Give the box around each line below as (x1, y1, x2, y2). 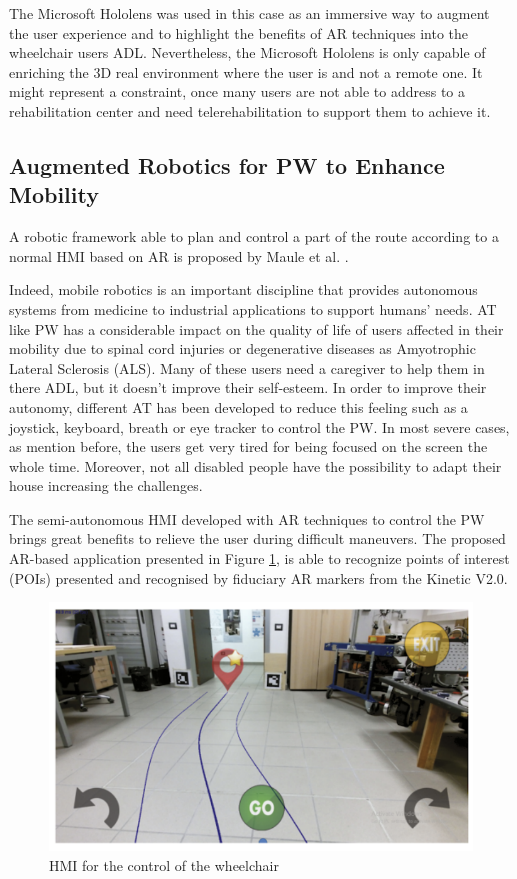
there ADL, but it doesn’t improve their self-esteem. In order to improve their (9, 377, 487, 398)
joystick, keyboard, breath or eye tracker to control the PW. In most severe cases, (9, 416, 510, 437)
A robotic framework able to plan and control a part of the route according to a (9, 226, 499, 247)
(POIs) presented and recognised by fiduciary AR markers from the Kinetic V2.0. (9, 567, 508, 588)
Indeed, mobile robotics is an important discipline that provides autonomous (9, 279, 478, 300)
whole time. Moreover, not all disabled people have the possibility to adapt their (9, 455, 502, 476)
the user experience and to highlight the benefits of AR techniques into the (9, 22, 469, 43)
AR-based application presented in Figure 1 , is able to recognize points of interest (9, 548, 510, 569)
